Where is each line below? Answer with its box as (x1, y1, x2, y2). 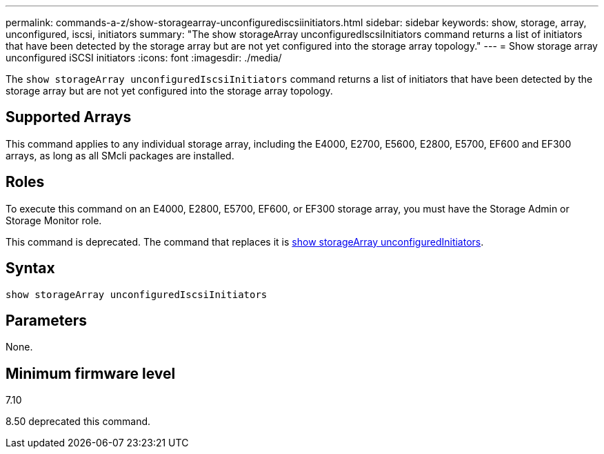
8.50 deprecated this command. (6, 415, 151, 428)
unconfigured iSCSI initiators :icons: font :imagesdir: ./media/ (6, 52, 282, 63)
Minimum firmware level (6, 364, 176, 382)
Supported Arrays (6, 108, 132, 126)
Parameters (6, 311, 87, 329)
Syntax (6, 259, 55, 277)
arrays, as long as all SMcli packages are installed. (6, 149, 234, 161)
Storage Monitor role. (6, 214, 102, 226)
